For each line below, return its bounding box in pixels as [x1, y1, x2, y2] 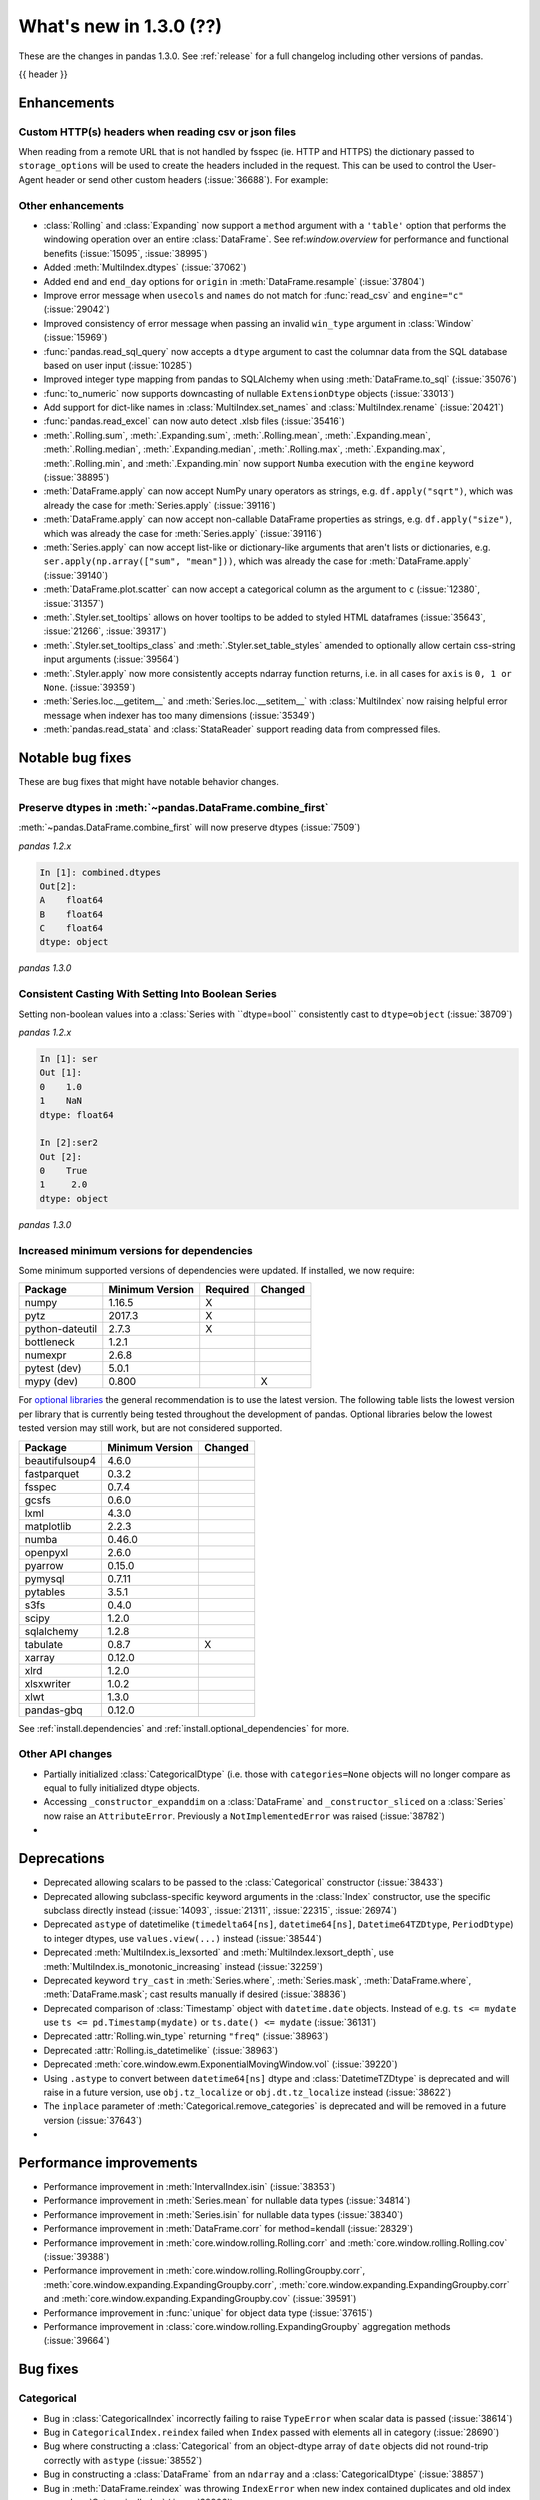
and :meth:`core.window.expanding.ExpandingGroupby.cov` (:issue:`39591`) [43, 2293, 357, 2305]
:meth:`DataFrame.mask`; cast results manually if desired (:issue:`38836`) [43, 1988, 347, 2000]
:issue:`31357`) [43, 597, 105, 609]
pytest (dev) [24, 1361, 82, 1375]
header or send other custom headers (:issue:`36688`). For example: [45, 173, 329, 185]
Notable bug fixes [18, 749, 132, 766]
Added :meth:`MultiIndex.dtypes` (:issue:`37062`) [43, 261, 247, 274]
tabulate [24, 1637, 64, 1651]
